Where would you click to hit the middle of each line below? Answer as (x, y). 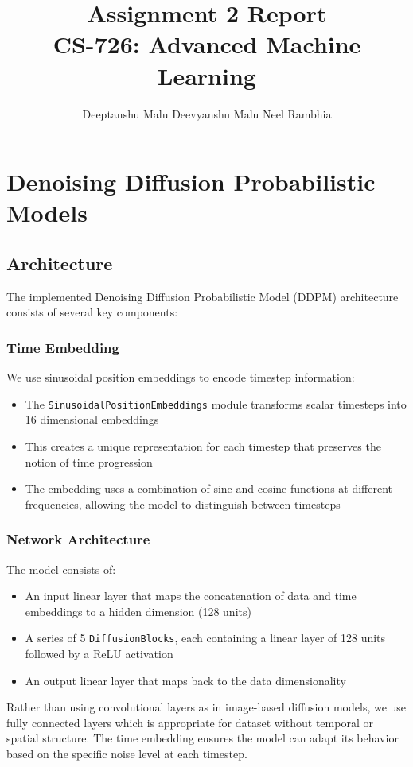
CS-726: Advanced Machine (207, 44)
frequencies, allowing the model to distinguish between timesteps (183, 504)
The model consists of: (61, 569)
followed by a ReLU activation (99, 653)
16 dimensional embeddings (92, 419)
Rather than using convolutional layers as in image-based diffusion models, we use (206, 707)
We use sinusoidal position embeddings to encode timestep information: (181, 377)
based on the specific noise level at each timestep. (127, 753)
